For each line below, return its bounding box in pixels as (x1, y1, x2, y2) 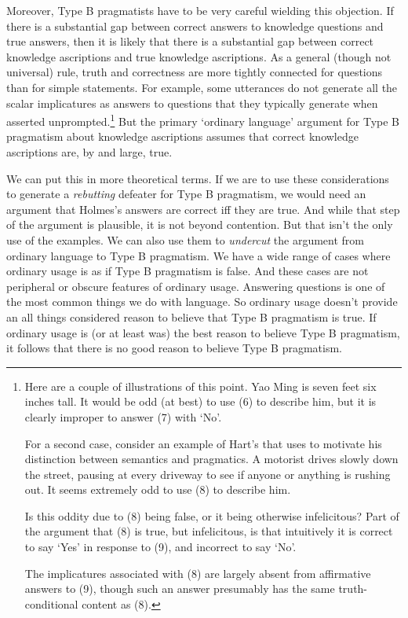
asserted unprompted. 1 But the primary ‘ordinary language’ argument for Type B (6, 111, 400, 129)
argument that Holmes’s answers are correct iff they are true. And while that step (6, 200, 400, 217)
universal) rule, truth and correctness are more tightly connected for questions (6, 64, 383, 80)
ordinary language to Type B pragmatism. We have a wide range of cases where (6, 247, 391, 263)
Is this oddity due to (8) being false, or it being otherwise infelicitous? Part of (24, 507, 399, 524)
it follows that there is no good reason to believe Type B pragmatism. (6, 340, 342, 356)
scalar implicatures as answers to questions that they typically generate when (6, 94, 378, 111)
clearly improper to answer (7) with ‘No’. (24, 408, 222, 425)
